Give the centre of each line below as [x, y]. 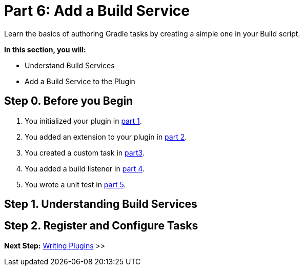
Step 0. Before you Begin [69, 101]
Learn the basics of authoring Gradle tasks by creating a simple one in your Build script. [152, 33]
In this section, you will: [45, 49]
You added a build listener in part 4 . [85, 168]
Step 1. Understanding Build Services [101, 204]
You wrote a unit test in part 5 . [75, 184]
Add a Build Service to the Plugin [80, 81]
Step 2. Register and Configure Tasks [101, 226]
